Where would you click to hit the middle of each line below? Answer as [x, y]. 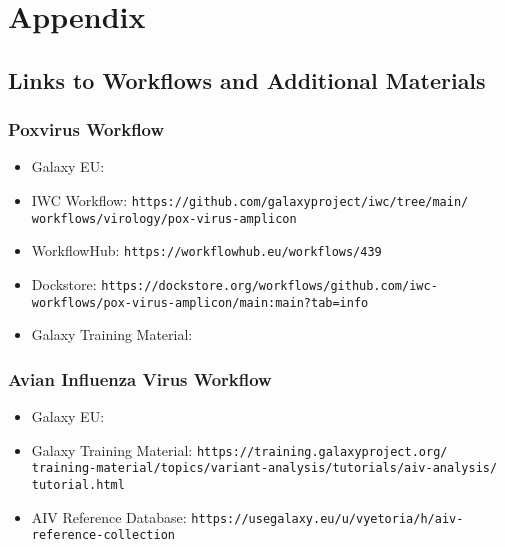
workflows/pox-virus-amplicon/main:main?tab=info [200, 302]
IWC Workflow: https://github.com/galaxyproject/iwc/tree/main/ [250, 199]
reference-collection [103, 535]
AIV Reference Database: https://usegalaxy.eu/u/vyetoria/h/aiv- [247, 516]
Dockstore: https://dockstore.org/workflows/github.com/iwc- [234, 283]
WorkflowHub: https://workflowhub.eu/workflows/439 [206, 250]
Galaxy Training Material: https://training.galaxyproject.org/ [239, 449]
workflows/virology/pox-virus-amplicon [164, 218]
